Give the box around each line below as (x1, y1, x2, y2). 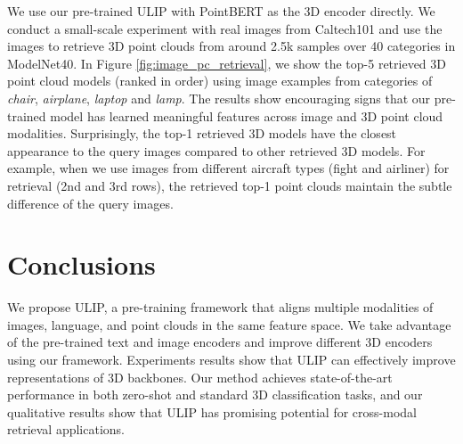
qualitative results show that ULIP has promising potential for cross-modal (7, 402, 417, 421)
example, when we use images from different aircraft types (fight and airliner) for (7, 159, 450, 177)
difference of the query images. (7, 193, 174, 212)
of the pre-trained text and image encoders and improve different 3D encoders (7, 333, 433, 351)
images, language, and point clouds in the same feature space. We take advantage (7, 315, 451, 333)
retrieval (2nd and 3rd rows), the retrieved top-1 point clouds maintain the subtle (7, 176, 452, 194)
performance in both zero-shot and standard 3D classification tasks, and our (7, 385, 423, 404)
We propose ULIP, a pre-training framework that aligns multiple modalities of (7, 298, 434, 317)
